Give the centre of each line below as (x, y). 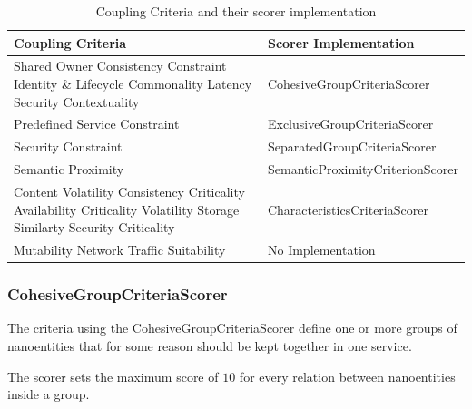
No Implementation (321, 250)
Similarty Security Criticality (94, 227)
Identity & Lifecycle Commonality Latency (133, 84)
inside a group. (49, 394)
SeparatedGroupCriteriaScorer (352, 146)
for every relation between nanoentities (347, 376)
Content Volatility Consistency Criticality (129, 191)
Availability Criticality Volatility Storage (127, 209)
